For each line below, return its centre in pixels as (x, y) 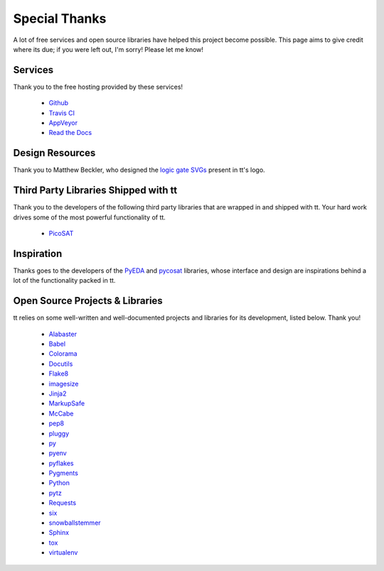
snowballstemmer (75, 523)
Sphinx (59, 533)
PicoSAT (61, 233)
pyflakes (61, 463)
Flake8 (59, 374)
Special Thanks (60, 18)
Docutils (61, 364)
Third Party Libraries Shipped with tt (95, 191)
